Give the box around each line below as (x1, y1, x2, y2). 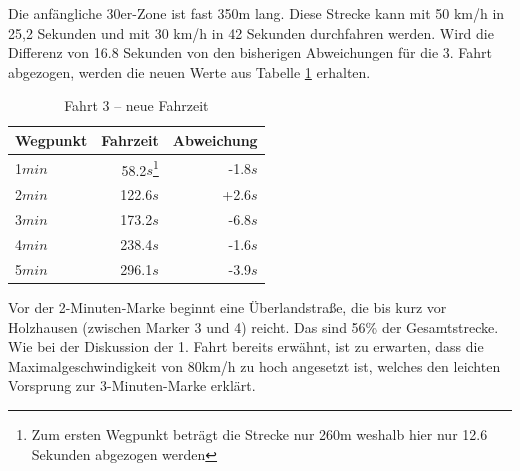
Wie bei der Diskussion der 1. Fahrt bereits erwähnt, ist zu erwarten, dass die (8, 336, 484, 357)
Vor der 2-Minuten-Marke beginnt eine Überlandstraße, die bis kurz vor (8, 296, 447, 317)
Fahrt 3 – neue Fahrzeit (64, 95, 209, 116)
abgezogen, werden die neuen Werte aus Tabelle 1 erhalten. (8, 61, 371, 82)
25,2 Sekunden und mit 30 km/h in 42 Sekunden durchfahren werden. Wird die (8, 22, 494, 43)
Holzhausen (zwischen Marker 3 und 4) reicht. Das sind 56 (8, 316, 366, 337)
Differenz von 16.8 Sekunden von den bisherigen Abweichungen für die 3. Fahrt (8, 42, 493, 63)
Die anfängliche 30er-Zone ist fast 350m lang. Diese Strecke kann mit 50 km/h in (8, 3, 505, 23)
